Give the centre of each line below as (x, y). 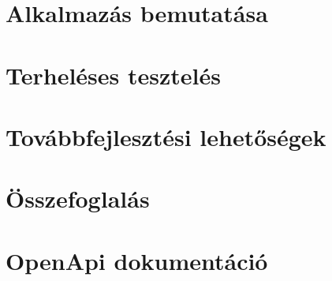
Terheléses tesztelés (113, 75)
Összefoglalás (78, 199)
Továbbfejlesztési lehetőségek (166, 136)
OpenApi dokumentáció (137, 260)
